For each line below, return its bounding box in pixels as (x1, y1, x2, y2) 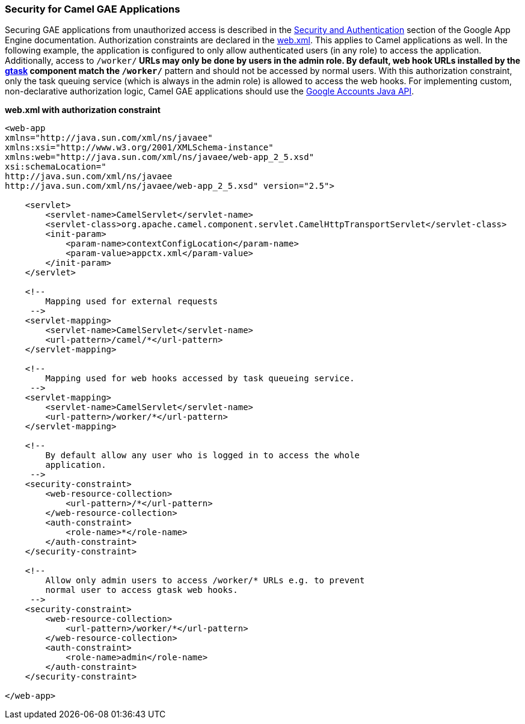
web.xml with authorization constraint (5, 105, 161, 115)
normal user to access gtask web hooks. (45, 585, 238, 595)
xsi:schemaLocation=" (5, 162, 106, 172)
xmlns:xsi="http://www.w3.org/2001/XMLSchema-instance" (5, 143, 274, 153)
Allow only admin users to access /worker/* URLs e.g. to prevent (45, 575, 365, 586)
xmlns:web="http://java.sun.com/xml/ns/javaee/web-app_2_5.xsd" (5, 152, 315, 162)
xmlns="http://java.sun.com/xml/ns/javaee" (5, 133, 213, 143)
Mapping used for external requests (45, 296, 218, 307)
